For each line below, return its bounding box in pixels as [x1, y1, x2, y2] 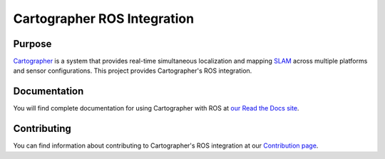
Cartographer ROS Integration [13, 11, 195, 26]
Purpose [13, 38, 52, 50]
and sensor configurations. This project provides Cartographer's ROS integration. [13, 66, 252, 75]
